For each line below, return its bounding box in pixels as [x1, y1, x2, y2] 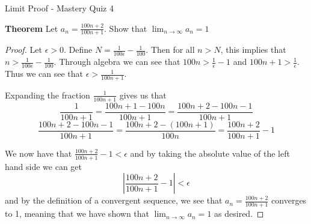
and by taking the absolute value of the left [130, 147, 290, 159]
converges [271, 194, 307, 207]
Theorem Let [5, 22, 58, 34]
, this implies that [220, 43, 286, 56]
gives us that [119, 88, 167, 101]
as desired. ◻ [214, 207, 264, 220]
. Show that [104, 22, 147, 34]
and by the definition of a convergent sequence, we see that [5, 194, 223, 207]
